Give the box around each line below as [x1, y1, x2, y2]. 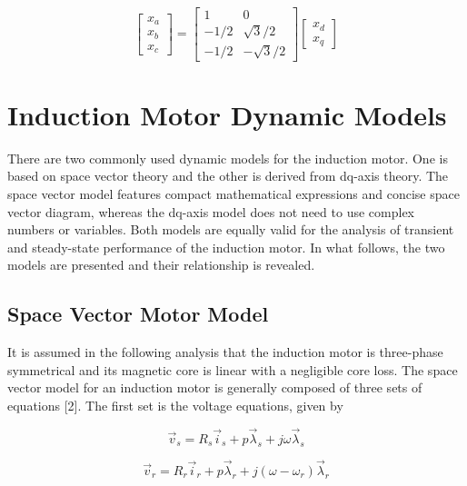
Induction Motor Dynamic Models [7, 95, 447, 133]
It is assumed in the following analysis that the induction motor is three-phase [7, 342, 443, 362]
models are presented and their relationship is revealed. [7, 255, 315, 274]
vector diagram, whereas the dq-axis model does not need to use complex [7, 202, 414, 221]
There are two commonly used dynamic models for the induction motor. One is [7, 148, 448, 167]
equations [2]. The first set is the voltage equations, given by [7, 395, 343, 414]
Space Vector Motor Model [7, 300, 269, 328]
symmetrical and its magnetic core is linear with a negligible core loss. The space [7, 360, 458, 379]
